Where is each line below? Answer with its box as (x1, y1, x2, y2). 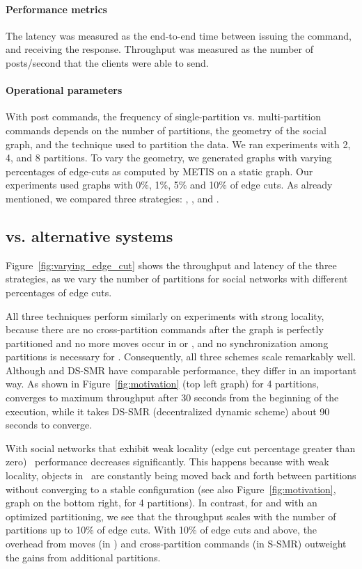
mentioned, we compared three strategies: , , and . (6, 191, 219, 205)
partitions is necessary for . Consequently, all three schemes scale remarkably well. (6, 349, 356, 364)
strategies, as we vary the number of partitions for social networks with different (6, 271, 348, 286)
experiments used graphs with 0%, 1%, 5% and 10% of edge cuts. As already (6, 177, 333, 192)
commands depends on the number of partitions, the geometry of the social (6, 122, 326, 137)
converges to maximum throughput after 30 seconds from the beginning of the (6, 390, 339, 405)
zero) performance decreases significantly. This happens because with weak (6, 454, 329, 469)
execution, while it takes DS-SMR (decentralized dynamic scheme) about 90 (6, 403, 330, 418)
